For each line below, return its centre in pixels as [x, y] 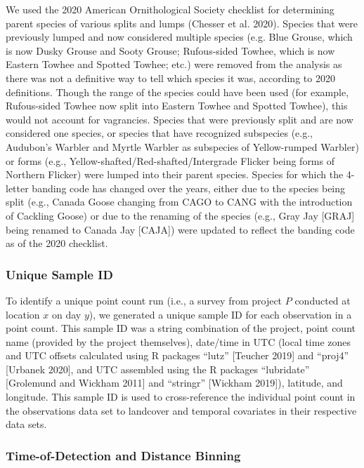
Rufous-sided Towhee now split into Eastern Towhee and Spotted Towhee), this [177, 106]
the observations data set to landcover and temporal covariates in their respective [181, 410]
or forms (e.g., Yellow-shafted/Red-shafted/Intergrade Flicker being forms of [170, 160]
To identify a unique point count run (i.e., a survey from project [144, 300]
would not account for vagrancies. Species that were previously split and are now [180, 119]
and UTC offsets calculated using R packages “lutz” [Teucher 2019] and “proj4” [177, 355]
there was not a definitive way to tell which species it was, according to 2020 [170, 78]
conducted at [323, 300]
